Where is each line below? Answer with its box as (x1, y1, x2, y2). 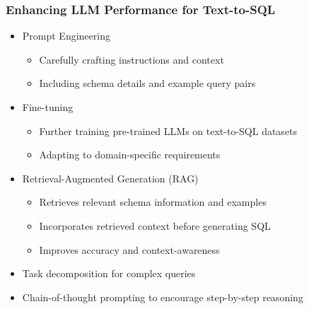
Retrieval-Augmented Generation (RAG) (22, 170, 199, 185)
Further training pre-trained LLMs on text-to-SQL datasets (39, 123, 298, 138)
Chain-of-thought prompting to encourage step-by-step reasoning (22, 289, 303, 304)
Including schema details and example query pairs (39, 76, 256, 91)
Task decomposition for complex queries (22, 266, 196, 281)
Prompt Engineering (22, 28, 110, 43)
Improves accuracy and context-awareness (39, 242, 220, 257)
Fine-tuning (22, 100, 74, 114)
